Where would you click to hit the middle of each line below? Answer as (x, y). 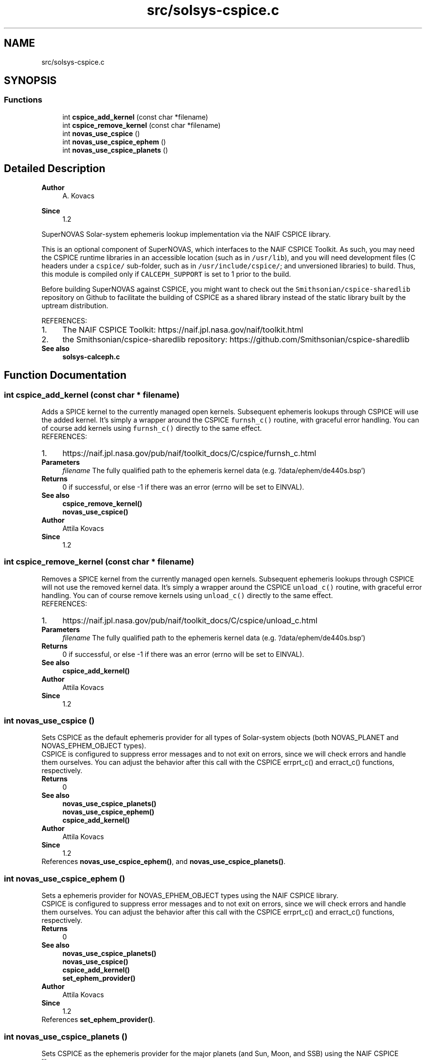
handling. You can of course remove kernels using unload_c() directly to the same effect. (187, 595)
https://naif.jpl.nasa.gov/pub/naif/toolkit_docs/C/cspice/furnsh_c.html (189, 453)
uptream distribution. (75, 305)
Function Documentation (65, 375)
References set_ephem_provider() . (98, 1020)
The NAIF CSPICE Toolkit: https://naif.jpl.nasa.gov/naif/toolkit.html (183, 329)
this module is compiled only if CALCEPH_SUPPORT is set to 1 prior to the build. (166, 274)
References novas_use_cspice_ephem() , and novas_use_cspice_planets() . (164, 862)
